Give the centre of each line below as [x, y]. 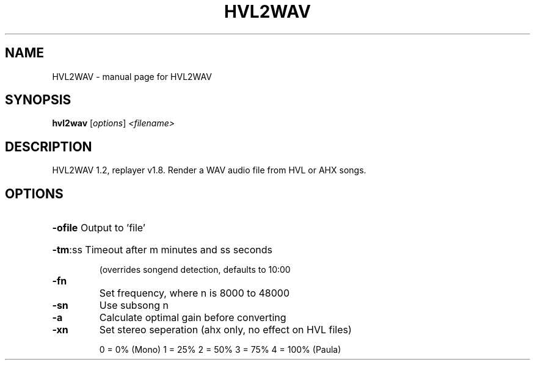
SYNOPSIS [38, 100]
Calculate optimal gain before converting [193, 318]
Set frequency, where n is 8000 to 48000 [194, 293]
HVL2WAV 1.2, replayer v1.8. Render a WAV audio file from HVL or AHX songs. [209, 170]
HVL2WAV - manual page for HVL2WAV [132, 76]
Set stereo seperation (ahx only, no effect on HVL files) [225, 330]
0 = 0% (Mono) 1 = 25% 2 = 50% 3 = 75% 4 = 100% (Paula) [220, 350]
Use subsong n [134, 305]
